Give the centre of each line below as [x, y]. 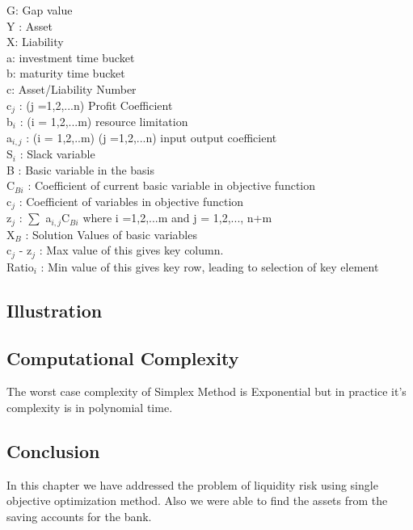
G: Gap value [40, 10]
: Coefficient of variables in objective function [131, 201]
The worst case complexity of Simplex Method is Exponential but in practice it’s [206, 391]
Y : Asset [29, 25]
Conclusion [53, 450]
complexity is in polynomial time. [90, 407]
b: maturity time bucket [66, 73]
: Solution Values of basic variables [111, 234]
